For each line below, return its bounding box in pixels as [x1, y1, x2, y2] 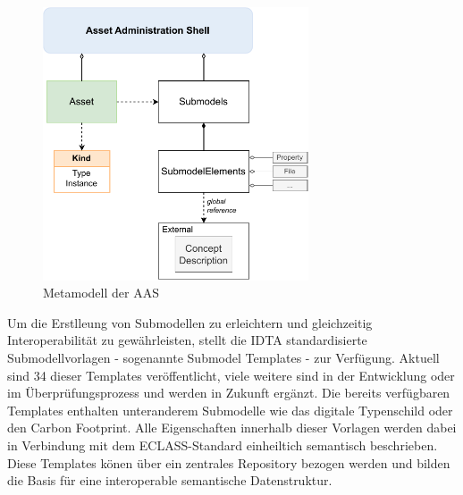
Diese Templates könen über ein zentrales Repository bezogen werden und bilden [7, 453, 450, 472]
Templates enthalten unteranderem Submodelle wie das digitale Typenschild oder [7, 400, 453, 419]
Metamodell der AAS [43, 283, 159, 302]
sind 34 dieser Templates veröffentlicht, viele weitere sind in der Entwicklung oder [7, 365, 455, 384]
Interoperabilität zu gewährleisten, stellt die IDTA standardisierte [7, 331, 367, 349]
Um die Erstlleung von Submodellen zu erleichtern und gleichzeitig [7, 313, 373, 331]
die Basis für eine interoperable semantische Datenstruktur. [7, 471, 333, 490]
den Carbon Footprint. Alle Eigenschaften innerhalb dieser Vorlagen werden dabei [7, 418, 457, 437]
